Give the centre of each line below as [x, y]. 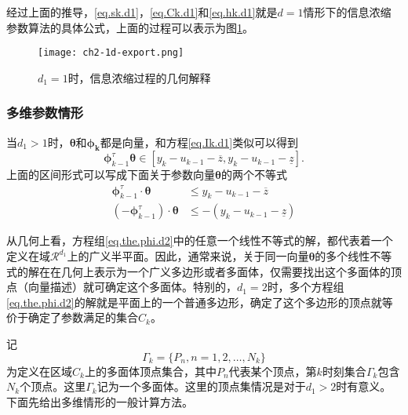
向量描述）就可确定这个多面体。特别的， [132, 287]
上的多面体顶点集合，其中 [150, 371]
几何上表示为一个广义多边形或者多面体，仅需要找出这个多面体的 [226, 271]
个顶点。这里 [53, 386]
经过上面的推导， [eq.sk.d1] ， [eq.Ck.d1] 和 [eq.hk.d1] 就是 [142, 12]
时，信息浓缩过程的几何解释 [139, 77]
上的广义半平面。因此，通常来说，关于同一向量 [188, 256]
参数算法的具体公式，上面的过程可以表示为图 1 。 [130, 27]
